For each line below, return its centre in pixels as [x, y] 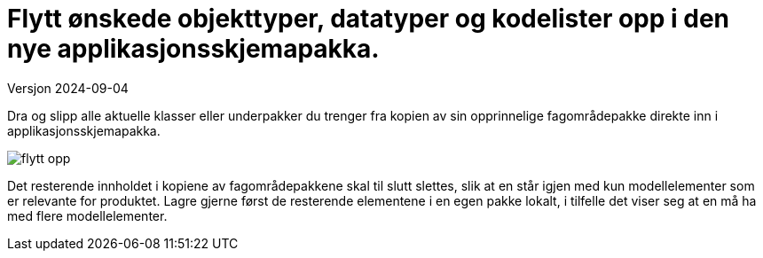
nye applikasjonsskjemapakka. [193, 49]
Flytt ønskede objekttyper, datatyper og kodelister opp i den [369, 19]
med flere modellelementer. [87, 215]
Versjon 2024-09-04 [68, 88]
